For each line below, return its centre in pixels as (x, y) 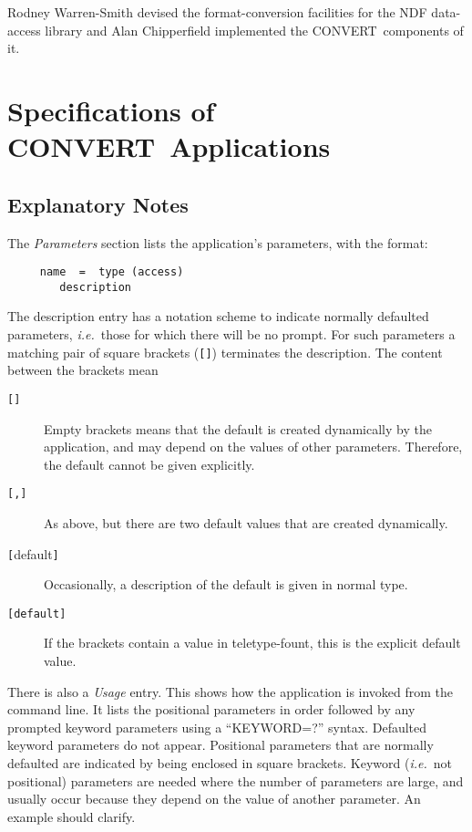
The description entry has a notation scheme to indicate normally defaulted (218, 316)
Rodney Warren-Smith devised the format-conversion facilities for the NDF (217, 12)
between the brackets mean (83, 370)
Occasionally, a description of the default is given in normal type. (226, 584)
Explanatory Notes (98, 204)
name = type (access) (112, 272)
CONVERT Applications (169, 146)
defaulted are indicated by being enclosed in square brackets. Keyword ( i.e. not (230, 763)
